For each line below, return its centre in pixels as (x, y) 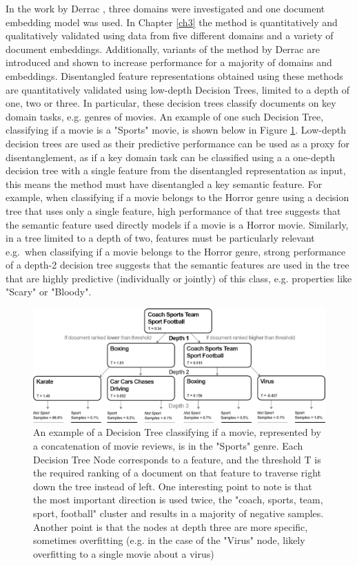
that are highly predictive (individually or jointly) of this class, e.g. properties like (179, 278)
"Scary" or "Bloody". (49, 292)
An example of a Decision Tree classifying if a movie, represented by (177, 432)
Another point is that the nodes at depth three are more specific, (171, 526)
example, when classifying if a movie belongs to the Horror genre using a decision (177, 197)
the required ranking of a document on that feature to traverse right (177, 473)
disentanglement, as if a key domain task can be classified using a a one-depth (170, 157)
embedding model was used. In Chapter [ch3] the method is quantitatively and (172, 22)
